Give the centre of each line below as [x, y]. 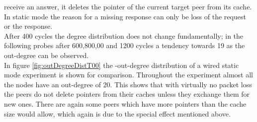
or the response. [28, 26]
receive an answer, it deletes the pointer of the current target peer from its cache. [128, 6]
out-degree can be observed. [46, 55]
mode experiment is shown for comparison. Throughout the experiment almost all [129, 75]
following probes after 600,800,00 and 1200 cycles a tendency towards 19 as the [125, 45]
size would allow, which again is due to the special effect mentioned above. [117, 113]
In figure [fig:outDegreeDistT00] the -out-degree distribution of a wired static [122, 65]
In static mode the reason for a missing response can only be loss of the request [125, 16]
